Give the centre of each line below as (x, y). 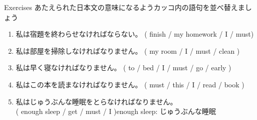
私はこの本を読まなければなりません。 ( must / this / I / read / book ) (130, 84)
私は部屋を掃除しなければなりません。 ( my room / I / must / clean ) (128, 50)
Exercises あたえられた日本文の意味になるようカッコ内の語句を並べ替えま (124, 7)
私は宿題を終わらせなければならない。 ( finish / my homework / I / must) (135, 34)
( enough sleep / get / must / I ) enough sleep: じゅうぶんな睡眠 (116, 111)
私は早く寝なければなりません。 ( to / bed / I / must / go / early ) (123, 68)
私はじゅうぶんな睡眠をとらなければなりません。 (96, 101)
